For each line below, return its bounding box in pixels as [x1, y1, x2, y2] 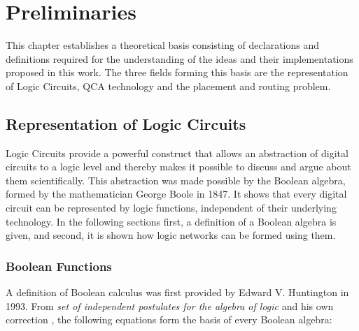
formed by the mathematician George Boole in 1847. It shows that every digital [6, 186, 347, 201]
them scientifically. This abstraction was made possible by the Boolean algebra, [6, 172, 346, 187]
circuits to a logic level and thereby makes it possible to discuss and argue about [6, 159, 351, 174]
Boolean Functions [6, 257, 112, 274]
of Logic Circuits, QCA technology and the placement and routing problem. [6, 78, 331, 93]
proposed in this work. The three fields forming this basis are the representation [6, 65, 349, 80]
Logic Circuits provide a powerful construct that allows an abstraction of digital [6, 145, 349, 160]
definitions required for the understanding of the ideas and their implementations [6, 51, 353, 66]
